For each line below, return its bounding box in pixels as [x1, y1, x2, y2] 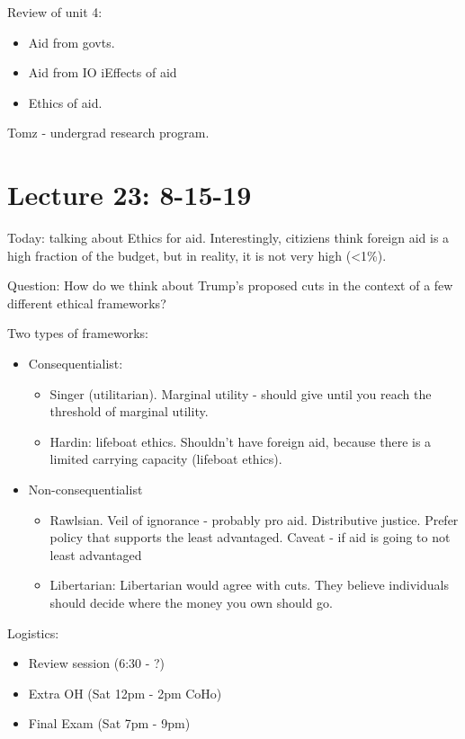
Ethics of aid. [28, 93, 103, 111]
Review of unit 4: [7, 3, 103, 21]
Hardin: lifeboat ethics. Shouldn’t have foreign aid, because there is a [49, 432, 432, 450]
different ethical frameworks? [7, 293, 166, 312]
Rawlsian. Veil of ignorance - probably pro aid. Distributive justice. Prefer [49, 510, 459, 529]
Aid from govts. [28, 32, 115, 51]
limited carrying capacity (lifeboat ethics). [49, 450, 282, 468]
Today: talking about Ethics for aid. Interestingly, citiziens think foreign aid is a [7, 228, 450, 247]
